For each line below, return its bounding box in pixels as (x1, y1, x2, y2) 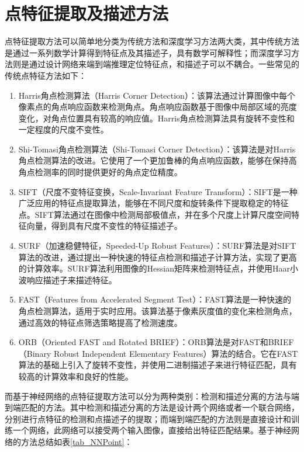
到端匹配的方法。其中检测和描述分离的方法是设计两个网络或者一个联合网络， (5, 401, 299, 413)
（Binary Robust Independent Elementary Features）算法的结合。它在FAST (18, 347, 298, 359)
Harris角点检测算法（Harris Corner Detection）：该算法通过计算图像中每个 (18, 89, 295, 101)
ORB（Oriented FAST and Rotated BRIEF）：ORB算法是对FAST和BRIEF (18, 336, 294, 348)
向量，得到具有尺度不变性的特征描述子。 (26, 220, 182, 232)
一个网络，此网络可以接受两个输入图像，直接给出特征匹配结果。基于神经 (12, 424, 291, 436)
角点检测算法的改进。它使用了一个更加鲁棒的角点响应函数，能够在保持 (18, 154, 289, 166)
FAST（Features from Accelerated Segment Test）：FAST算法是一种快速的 (18, 293, 292, 305)
